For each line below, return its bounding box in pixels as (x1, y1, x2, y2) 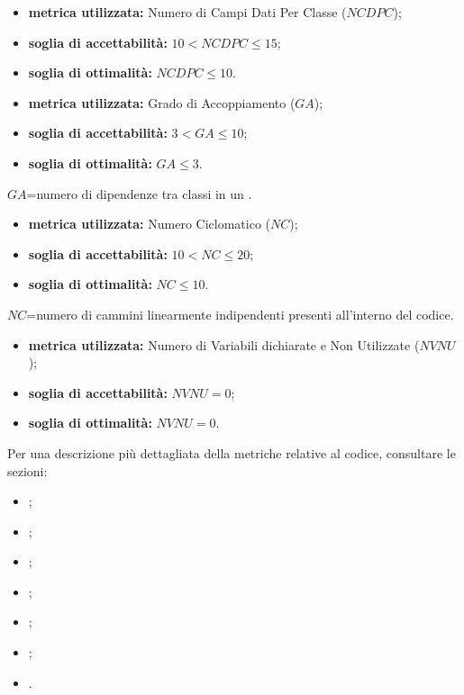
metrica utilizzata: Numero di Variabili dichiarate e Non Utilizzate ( (28, 335, 420, 354)
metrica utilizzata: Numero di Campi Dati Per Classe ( (28, 3, 347, 21)
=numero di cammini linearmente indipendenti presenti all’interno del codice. (26, 304, 454, 323)
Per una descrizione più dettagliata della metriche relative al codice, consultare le (7, 443, 456, 462)
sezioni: (7, 461, 48, 480)
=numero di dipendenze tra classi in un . (26, 184, 252, 203)
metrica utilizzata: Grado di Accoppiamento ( (28, 93, 296, 112)
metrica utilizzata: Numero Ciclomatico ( (28, 214, 270, 233)
